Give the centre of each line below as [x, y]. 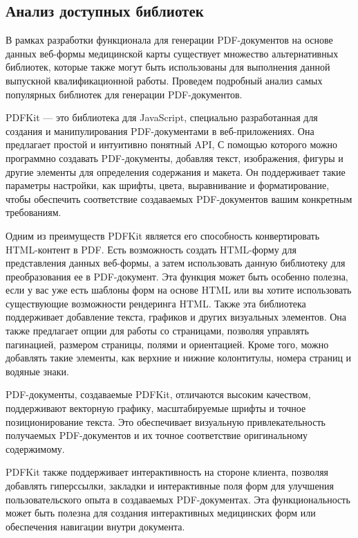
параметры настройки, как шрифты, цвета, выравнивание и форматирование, [168, 185]
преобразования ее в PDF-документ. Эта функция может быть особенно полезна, [177, 276]
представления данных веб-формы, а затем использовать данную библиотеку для [176, 263]
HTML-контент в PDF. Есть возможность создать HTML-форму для [151, 249]
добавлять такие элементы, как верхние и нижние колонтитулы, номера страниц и [179, 358]
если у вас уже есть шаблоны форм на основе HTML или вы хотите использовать [179, 290]
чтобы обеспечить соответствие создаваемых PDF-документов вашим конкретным [179, 198]
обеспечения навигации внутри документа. [95, 526]
